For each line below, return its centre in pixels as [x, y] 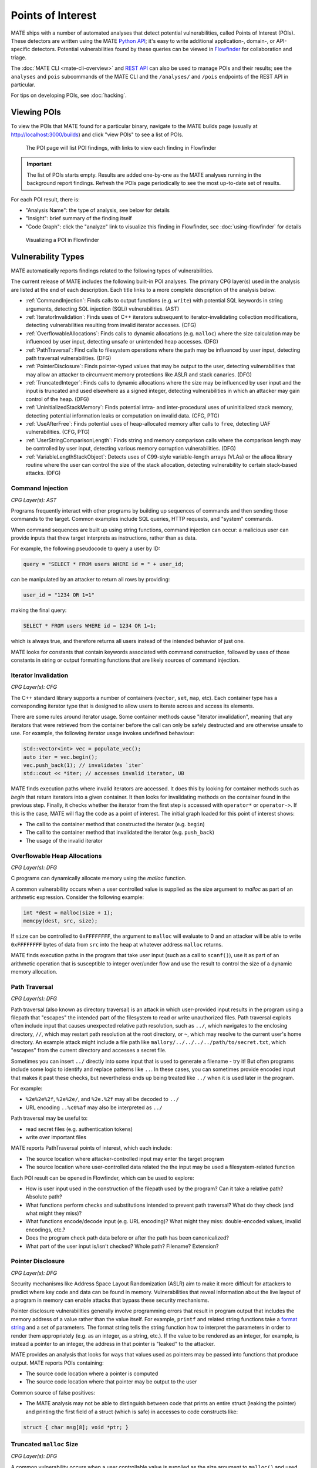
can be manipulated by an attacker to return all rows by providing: [90, 580]
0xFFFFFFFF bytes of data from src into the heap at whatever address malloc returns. [117, 944]
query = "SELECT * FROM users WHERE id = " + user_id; [104, 564]
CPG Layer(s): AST [34, 500]
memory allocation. [34, 971]
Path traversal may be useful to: [49, 1118]
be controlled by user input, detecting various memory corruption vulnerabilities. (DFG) [131, 449]
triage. [19, 57]
